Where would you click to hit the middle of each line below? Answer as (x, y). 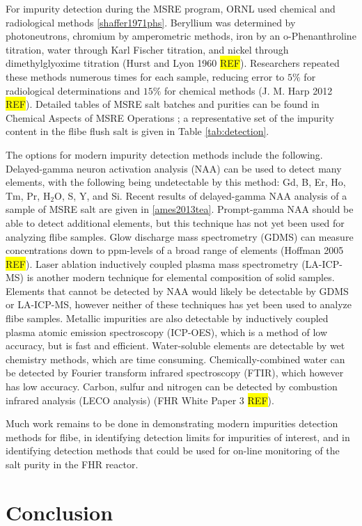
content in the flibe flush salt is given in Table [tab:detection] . (137, 131)
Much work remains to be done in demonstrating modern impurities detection (172, 423)
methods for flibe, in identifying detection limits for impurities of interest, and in (178, 437)
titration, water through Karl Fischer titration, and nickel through (147, 49)
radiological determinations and (73, 90)
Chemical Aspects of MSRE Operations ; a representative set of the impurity (170, 117)
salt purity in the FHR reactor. (72, 464)
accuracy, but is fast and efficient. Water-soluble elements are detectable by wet (175, 345)
